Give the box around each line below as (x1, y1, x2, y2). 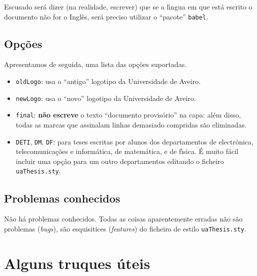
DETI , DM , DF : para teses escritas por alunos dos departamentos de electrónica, (15, 136, 253, 146)
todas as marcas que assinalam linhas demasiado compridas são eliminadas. (15, 119, 247, 130)
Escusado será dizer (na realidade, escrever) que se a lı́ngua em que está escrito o (4, 1, 252, 11)
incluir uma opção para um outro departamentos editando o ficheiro (15, 155, 224, 166)
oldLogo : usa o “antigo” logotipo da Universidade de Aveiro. (15, 76, 201, 86)
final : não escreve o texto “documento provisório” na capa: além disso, (15, 109, 241, 120)
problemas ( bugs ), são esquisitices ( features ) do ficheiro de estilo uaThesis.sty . (4, 223, 246, 233)
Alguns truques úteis (4, 252, 150, 273)
